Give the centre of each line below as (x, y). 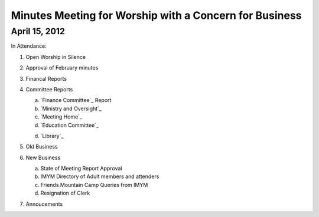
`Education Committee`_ (70, 125)
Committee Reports (49, 89)
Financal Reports (46, 78)
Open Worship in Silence (56, 57)
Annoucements (44, 204)
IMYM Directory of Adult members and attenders (100, 176)
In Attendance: (29, 46)
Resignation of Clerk (65, 193)
